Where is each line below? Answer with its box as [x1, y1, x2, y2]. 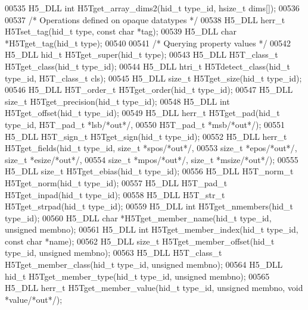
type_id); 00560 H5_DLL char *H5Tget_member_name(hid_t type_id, [5, 211, 272, 224]
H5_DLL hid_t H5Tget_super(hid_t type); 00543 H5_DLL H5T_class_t [5, 48, 278, 61]
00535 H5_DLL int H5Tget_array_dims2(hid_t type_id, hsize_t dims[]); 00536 [5, 2, 300, 14]
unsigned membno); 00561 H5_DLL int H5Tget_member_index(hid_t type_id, [5, 223, 298, 236]
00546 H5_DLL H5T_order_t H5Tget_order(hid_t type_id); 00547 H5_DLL [5, 83, 293, 96]
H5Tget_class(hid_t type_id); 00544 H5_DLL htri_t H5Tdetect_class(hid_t [5, 60, 290, 72]
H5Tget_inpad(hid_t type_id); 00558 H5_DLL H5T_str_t [5, 188, 225, 201]
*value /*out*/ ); [5, 293, 63, 305]
